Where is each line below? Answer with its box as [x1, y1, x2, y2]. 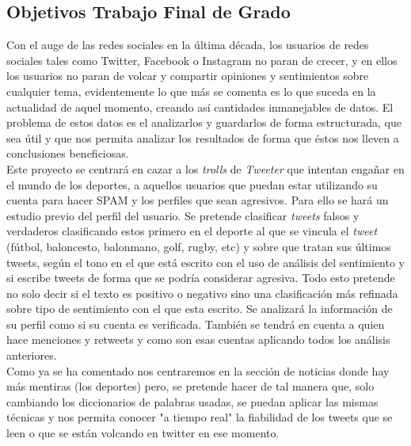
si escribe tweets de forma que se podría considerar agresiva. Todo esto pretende [6, 269, 395, 286]
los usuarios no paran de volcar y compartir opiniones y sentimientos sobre [6, 67, 369, 84]
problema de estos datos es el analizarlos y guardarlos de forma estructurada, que [6, 114, 401, 131]
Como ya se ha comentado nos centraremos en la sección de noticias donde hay [6, 362, 390, 379]
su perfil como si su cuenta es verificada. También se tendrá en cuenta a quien [6, 315, 385, 332]
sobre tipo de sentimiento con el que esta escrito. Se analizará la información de [6, 300, 393, 317]
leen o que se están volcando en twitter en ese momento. [6, 425, 280, 441]
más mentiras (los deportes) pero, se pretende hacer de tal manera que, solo [6, 378, 375, 395]
